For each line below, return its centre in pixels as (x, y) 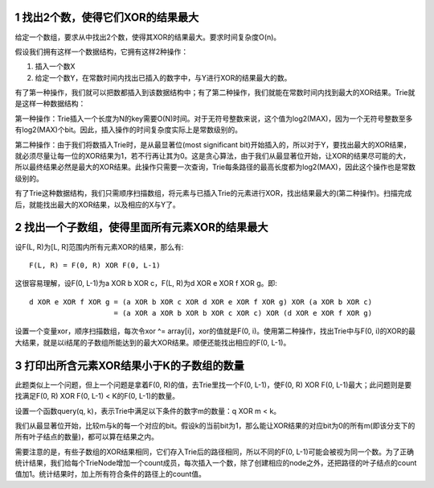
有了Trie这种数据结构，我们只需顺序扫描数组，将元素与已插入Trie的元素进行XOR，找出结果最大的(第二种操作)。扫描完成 (213, 193)
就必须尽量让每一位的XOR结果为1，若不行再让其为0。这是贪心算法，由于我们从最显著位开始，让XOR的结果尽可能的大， (213, 156)
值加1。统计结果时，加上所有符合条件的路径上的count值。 (111, 474)
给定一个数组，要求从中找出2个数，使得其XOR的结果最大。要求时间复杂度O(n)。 (148, 37)
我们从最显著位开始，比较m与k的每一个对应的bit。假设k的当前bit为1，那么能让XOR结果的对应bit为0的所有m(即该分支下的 (215, 425)
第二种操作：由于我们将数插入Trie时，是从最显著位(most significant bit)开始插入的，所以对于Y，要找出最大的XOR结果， (213, 144)
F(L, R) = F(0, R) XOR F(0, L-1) (95, 265)
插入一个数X (55, 66)
